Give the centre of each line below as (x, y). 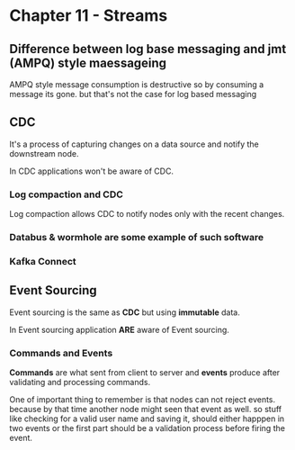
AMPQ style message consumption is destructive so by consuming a (137, 85)
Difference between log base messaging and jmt (148, 49)
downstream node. (44, 153)
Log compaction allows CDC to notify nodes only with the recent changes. (147, 214)
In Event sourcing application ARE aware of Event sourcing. (119, 329)
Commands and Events (61, 353)
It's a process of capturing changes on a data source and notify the (134, 144)
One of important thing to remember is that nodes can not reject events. (143, 400)
